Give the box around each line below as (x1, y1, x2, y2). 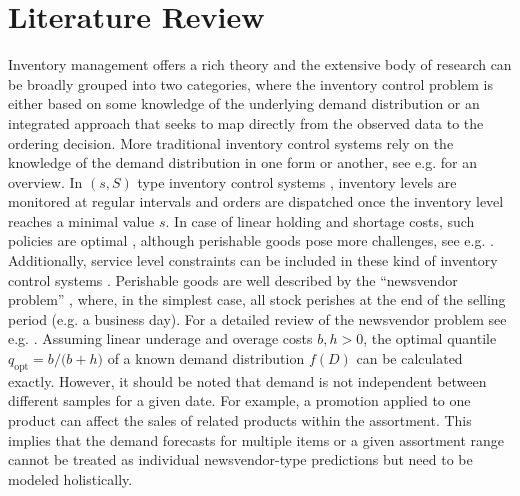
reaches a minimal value (8, 210, 155, 231)
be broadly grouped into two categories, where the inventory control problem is (8, 73, 493, 94)
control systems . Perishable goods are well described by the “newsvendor (8, 269, 458, 290)
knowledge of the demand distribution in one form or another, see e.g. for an (8, 152, 477, 173)
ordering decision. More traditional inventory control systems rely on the (8, 132, 454, 153)
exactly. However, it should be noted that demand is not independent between (8, 370, 487, 391)
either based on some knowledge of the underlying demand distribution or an (8, 93, 480, 114)
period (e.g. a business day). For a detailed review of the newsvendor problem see (8, 308, 507, 329)
